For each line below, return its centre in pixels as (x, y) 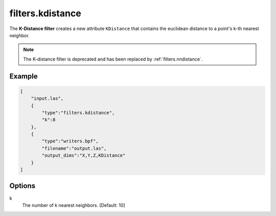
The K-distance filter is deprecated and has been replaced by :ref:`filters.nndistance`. (113, 59)
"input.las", (47, 99)
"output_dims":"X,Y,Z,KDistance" (84, 156)
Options (22, 186)
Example (24, 76)
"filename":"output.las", (74, 148)
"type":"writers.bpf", (70, 141)
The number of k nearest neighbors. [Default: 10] (74, 205)
